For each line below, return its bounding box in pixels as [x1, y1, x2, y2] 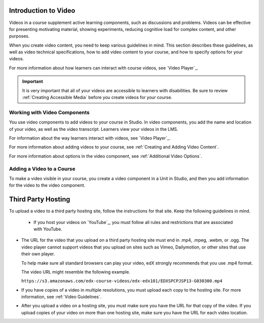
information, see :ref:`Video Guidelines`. [21, 294, 102, 300]
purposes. [9, 33, 30, 39]
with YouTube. [33, 226, 63, 232]
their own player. [21, 251, 55, 257]
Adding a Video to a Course [9, 165, 76, 172]
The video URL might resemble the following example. [21, 269, 131, 274]
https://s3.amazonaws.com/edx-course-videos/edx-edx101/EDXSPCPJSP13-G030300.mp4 [21, 278, 222, 284]
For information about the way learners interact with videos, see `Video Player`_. [9, 135, 171, 141]
